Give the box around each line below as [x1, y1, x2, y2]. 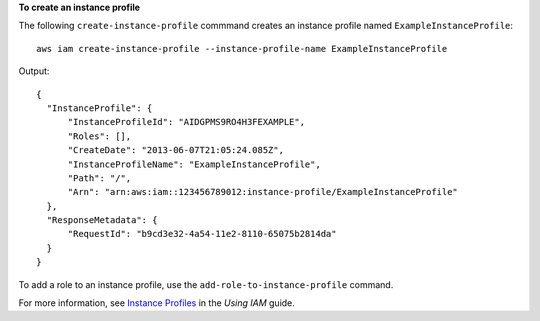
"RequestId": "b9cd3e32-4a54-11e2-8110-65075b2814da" [67, 228, 337, 240]
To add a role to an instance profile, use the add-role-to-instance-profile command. [18, 278, 394, 290]
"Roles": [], [67, 130, 132, 142]
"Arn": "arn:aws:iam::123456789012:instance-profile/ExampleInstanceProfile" [67, 186, 459, 198]
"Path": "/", [67, 172, 132, 184]
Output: [18, 65, 50, 77]
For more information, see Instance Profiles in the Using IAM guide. [18, 297, 295, 309]
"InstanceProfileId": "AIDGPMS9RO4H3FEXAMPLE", [67, 116, 305, 128]
